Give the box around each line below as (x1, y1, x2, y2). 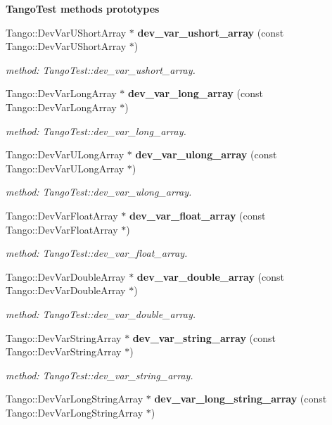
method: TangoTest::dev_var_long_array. (6, 123, 186, 138)
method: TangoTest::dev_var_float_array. (6, 246, 188, 260)
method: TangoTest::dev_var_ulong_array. (6, 184, 192, 199)
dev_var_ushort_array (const (137, 25, 284, 39)
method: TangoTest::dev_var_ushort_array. (6, 62, 196, 77)
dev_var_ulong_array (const (135, 147, 277, 162)
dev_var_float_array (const (129, 208, 266, 222)
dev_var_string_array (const (132, 330, 276, 345)
